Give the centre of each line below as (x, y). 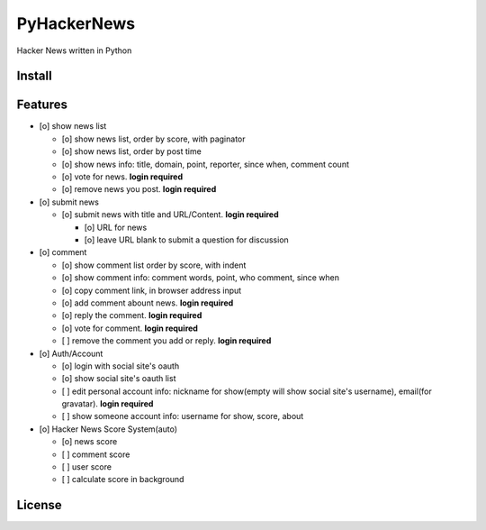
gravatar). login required (108, 404)
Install (35, 76)
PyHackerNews (76, 23)
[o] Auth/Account (71, 353)
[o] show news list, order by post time (131, 151)
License (39, 505)
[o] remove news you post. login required (139, 189)
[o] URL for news (116, 227)
